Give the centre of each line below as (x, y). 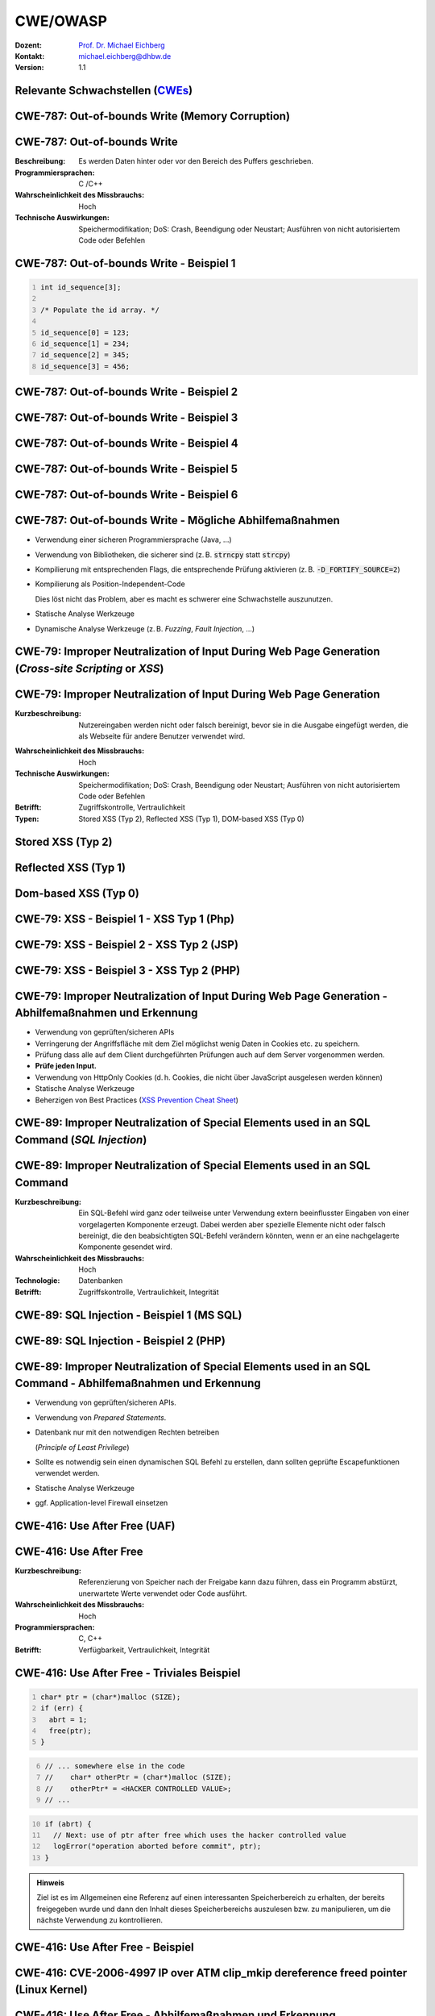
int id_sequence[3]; (81, 287)
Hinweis (50, 1882)
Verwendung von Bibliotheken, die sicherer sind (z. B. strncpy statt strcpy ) (163, 554)
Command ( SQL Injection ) (81, 1140)
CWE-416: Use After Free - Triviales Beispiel (128, 1673)
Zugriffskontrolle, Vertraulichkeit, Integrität (149, 1292)
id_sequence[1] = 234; (85, 344)
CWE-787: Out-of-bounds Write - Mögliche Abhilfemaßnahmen (177, 521)
